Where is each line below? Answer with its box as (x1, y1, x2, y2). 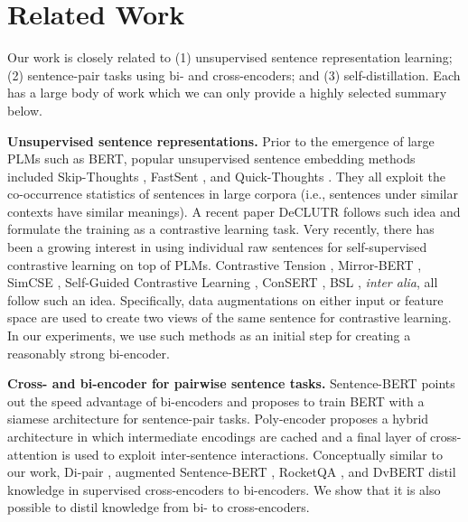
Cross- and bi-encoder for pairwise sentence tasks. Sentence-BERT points (7, 374, 455, 393)
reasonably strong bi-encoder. (7, 343, 170, 362)
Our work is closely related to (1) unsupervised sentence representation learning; (7, 48, 453, 67)
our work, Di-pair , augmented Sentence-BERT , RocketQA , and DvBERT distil (7, 462, 456, 481)
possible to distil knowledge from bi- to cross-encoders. (7, 498, 310, 517)
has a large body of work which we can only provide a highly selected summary (7, 83, 447, 102)
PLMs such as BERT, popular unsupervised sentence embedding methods (7, 149, 416, 168)
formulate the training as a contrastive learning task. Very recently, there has (7, 219, 435, 238)
